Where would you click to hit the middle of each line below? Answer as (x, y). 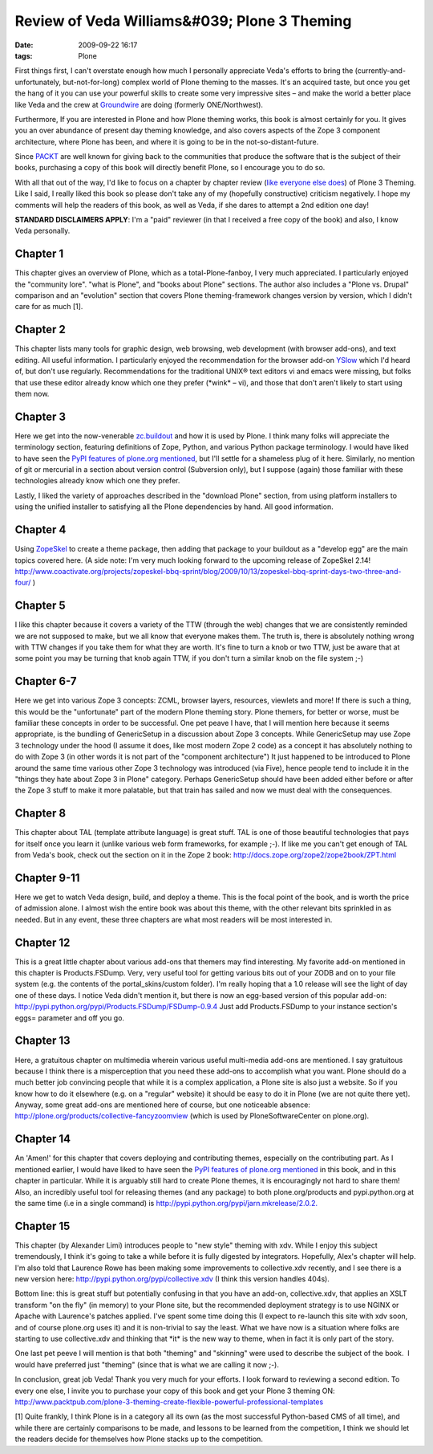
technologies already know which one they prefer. (97, 481)
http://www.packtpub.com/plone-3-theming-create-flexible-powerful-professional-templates (169, 1402)
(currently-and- (380, 71)
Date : (24, 45)
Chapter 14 (43, 1139)
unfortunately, (38, 82)
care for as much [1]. (49, 307)
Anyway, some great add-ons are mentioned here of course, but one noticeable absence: (162, 1105)
